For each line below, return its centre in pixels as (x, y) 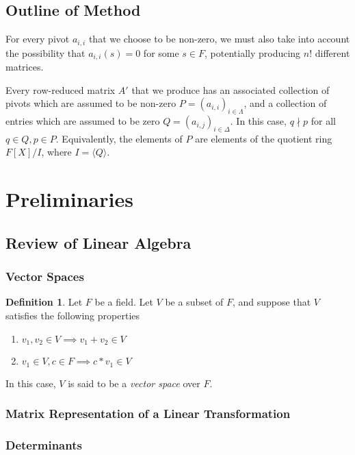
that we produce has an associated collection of (231, 89)
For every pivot (38, 39)
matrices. (25, 67)
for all (324, 121)
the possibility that (45, 52)
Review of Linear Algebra (98, 242)
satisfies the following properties (73, 316)
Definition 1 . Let (44, 302)
